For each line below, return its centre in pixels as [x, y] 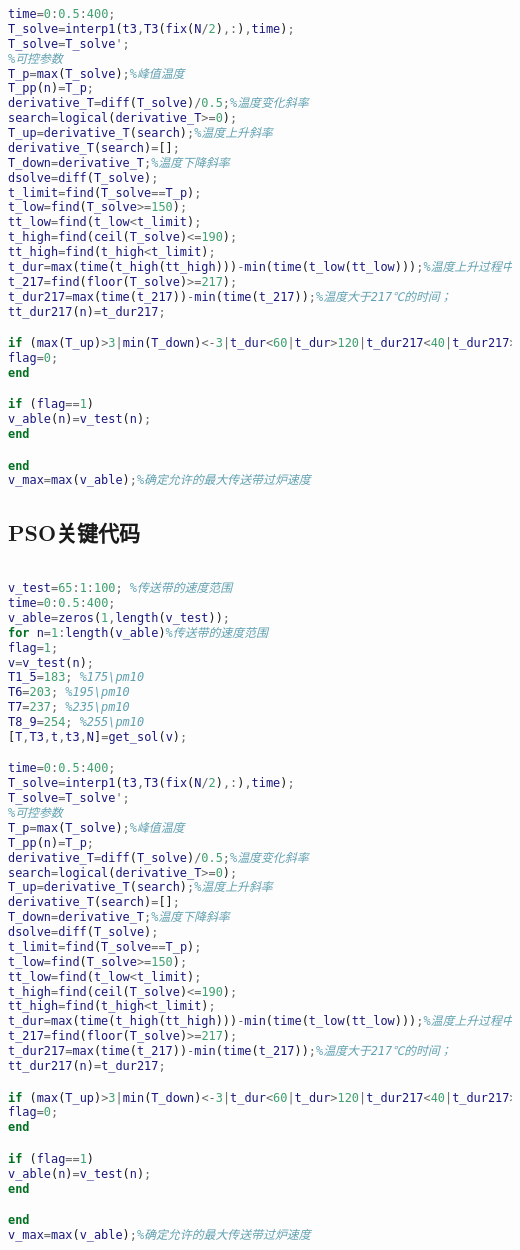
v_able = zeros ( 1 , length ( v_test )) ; [119, 617]
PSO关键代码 [74, 531]
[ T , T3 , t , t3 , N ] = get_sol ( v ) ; [98, 736]
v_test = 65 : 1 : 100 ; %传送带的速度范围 [120, 588]
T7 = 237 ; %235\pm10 [69, 707]
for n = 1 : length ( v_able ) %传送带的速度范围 [138, 632]
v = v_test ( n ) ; [51, 662]
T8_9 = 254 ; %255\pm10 [76, 722]
